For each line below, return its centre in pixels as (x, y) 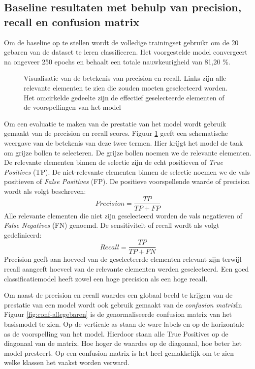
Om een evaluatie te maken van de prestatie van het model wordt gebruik (115, 123)
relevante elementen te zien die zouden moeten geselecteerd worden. (126, 87)
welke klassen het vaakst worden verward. (67, 362)
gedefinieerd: (23, 234)
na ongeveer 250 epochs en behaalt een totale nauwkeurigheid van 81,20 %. (117, 61)
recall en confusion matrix (72, 21)
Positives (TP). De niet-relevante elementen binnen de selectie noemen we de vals (127, 171)
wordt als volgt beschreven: (45, 191)
